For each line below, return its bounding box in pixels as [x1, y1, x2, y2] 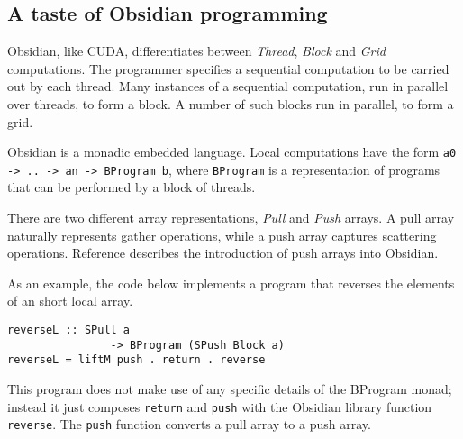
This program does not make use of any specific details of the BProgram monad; [7, 380, 452, 398]
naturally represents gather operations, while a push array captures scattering [7, 225, 437, 244]
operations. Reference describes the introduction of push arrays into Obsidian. [7, 243, 439, 262]
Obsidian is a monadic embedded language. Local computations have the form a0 [7, 142, 457, 161]
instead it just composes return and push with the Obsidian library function [7, 397, 432, 416]
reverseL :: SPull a [7, 324, 131, 337]
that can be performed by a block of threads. [7, 178, 256, 197]
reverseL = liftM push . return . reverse [7, 353, 266, 367]
